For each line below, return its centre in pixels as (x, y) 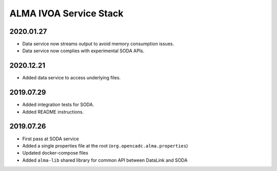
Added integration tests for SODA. (58, 104)
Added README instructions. (53, 112)
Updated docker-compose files (55, 153)
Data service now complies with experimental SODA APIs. (83, 51)
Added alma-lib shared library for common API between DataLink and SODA (105, 160)
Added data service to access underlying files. (72, 78)
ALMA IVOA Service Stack (66, 13)
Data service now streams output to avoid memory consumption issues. (98, 44)
